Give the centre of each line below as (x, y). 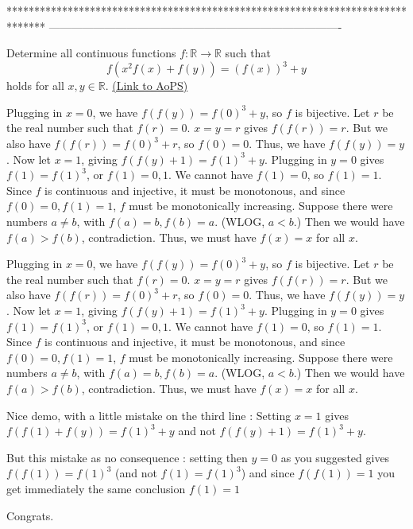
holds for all (35, 86)
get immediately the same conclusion (96, 488)
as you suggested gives (335, 457)
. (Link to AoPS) (147, 86)
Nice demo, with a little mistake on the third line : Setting (149, 415)
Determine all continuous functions (91, 53)
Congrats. (30, 515)
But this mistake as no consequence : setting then (127, 457)
